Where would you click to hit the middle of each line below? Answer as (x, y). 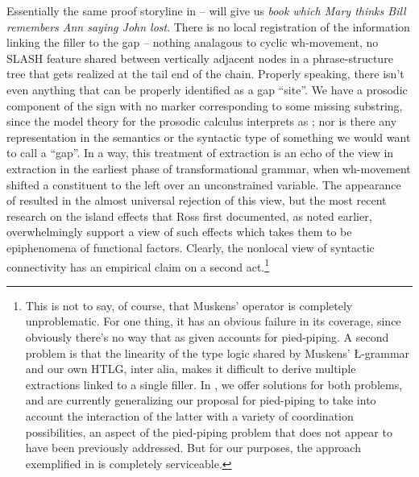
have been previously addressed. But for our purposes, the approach (193, 448)
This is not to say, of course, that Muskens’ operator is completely (189, 305)
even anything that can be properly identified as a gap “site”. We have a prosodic (207, 89)
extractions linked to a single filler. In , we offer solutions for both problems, (214, 384)
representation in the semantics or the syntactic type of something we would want (209, 137)
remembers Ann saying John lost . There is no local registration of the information (208, 26)
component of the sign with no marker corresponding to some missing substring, (205, 105)
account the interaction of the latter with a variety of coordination (189, 415)
